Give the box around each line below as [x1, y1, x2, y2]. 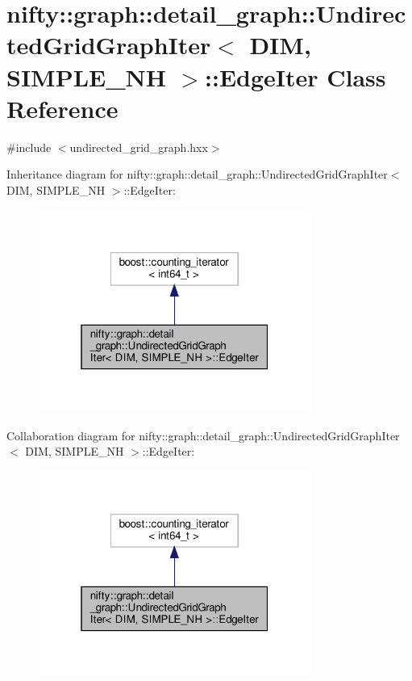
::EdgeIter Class [205, 60, 386, 93]
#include [6, 138, 52, 155]
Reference [6, 91, 119, 124]
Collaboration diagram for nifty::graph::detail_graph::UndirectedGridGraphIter [6, 427, 400, 443]
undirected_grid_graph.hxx [69, 138, 208, 155]
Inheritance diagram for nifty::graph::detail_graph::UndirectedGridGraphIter [6, 166, 388, 183]
